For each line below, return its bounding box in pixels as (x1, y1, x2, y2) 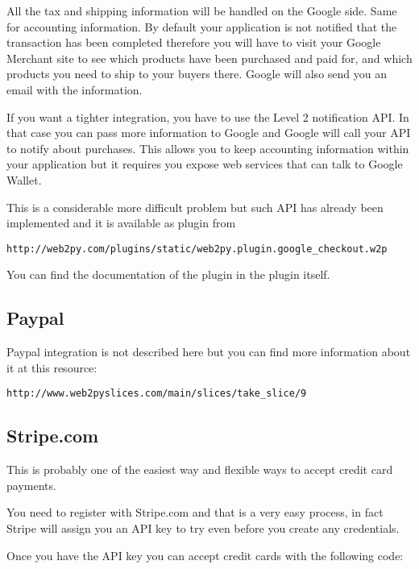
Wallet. (6, 171, 42, 188)
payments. (6, 476, 56, 493)
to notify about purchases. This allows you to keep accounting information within (6, 139, 409, 156)
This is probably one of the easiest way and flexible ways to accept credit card (6, 461, 393, 478)
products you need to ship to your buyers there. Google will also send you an (6, 65, 387, 82)
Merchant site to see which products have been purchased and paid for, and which (6, 49, 413, 66)
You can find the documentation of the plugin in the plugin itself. (6, 266, 330, 283)
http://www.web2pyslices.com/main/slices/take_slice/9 (6, 388, 307, 400)
